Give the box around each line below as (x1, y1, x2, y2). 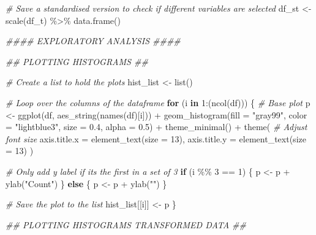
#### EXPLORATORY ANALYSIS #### (6, 34, 181, 47)
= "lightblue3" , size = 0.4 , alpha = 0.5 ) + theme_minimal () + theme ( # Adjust (6, 120, 307, 133)
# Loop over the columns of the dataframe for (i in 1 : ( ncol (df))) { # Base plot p (6, 96, 310, 109)
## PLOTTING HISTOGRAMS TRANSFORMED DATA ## (6, 218, 246, 231)
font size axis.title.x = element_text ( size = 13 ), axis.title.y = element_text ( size (6, 132, 306, 145)
